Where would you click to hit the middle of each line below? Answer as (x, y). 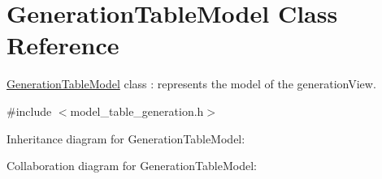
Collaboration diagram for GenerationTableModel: (132, 166)
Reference (63, 45)
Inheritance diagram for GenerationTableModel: (126, 138)
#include (29, 111)
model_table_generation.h (137, 111)
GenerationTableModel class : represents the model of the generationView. (191, 84)
